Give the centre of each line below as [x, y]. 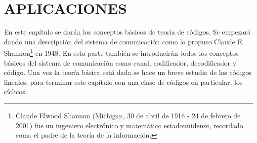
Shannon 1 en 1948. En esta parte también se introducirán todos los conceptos [121, 52]
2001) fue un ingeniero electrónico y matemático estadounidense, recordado [129, 125]
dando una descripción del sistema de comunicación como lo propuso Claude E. [124, 41]
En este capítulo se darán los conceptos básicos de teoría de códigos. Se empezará [128, 32]
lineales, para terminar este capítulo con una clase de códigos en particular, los [123, 82]
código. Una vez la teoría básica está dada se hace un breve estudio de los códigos [128, 72]
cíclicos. [16, 91]
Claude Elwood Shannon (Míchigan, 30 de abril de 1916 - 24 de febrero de [128, 115]
